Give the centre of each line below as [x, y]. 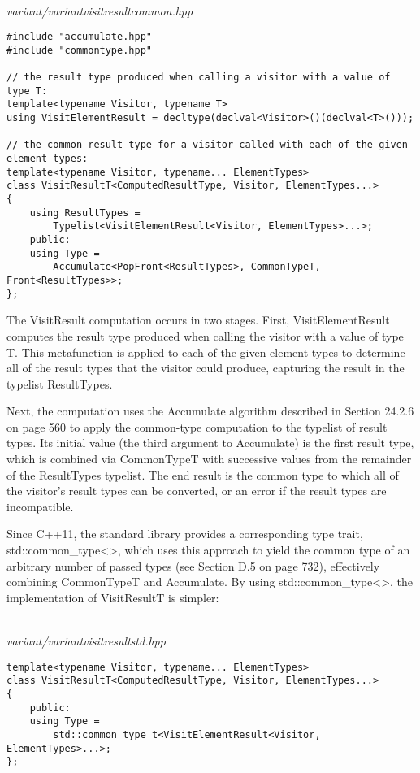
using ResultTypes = [85, 213]
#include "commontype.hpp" [79, 50]
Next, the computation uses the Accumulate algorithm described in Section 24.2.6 [210, 411]
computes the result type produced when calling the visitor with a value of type [205, 335]
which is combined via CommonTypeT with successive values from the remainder [209, 459]
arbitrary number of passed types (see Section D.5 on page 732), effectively [193, 565]
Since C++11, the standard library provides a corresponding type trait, [185, 534]
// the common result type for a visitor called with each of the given [207, 145]
